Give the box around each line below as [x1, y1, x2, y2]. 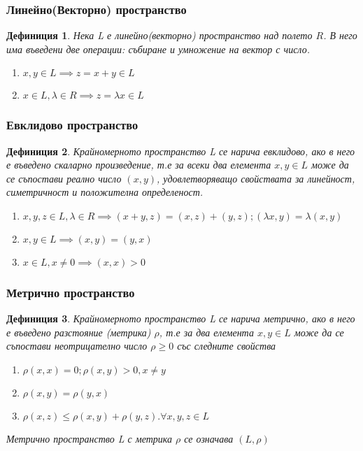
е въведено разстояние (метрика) [6, 324, 151, 339]
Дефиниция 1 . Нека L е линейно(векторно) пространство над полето [6, 28, 313, 43]
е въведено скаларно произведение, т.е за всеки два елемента [6, 157, 271, 172]
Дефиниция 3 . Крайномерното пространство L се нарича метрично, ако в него [6, 311, 355, 326]
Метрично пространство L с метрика [6, 431, 173, 445]
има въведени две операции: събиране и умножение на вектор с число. [6, 41, 310, 56]
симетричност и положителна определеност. [6, 185, 204, 199]
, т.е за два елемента [159, 324, 254, 339]
